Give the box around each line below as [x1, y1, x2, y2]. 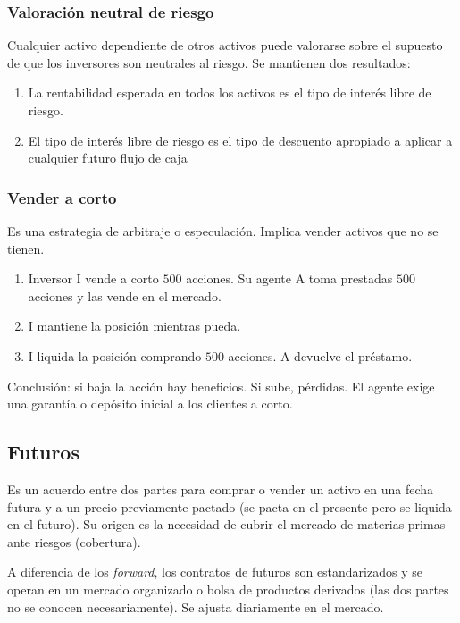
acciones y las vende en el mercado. [28, 286, 222, 305]
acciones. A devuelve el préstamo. [228, 346, 413, 365]
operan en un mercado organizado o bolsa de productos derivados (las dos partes [7, 579, 449, 598]
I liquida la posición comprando [28, 346, 202, 365]
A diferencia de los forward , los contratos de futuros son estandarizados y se [7, 562, 422, 581]
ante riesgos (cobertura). [7, 532, 141, 551]
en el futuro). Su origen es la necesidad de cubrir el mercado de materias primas [7, 515, 446, 534]
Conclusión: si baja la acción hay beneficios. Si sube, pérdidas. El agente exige [7, 376, 435, 395]
